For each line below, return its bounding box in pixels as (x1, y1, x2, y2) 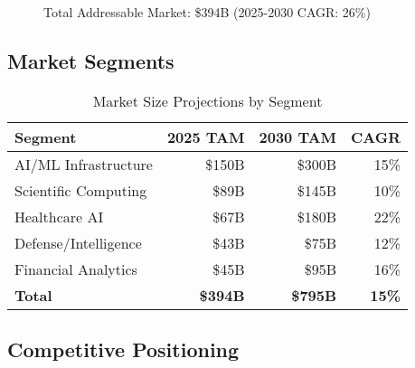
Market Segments (7, 46, 174, 74)
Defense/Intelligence (14, 231, 142, 253)
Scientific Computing (14, 179, 147, 201)
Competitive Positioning (7, 335, 240, 363)
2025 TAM (166, 126, 245, 147)
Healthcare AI (14, 205, 104, 227)
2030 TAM (259, 126, 337, 147)
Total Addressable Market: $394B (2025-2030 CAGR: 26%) (43, 3, 371, 21)
